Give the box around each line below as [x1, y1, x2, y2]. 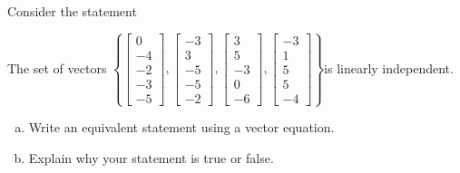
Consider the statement [7, 2, 137, 20]
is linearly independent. [324, 58, 454, 77]
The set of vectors [7, 58, 107, 77]
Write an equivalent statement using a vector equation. [28, 118, 335, 137]
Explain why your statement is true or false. [28, 148, 274, 167]
